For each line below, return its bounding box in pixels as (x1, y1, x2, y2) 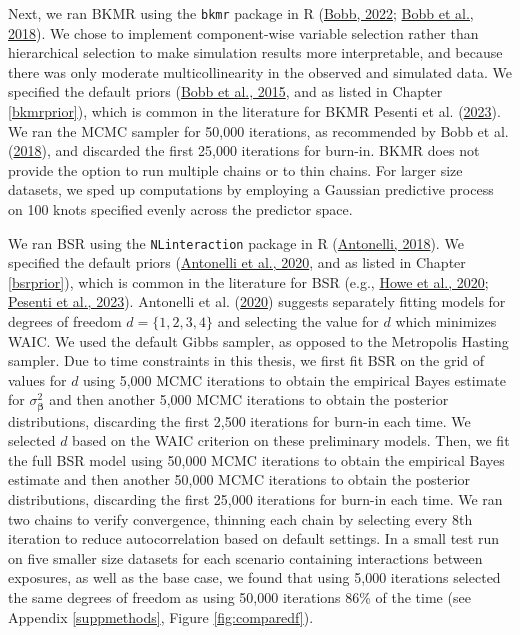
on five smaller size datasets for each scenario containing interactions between (8, 547, 483, 568)
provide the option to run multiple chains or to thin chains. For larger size (8, 159, 463, 180)
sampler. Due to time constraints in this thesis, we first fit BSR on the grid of (8, 350, 485, 371)
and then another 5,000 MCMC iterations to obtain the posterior (49, 389, 449, 410)
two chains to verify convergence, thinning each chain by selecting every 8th (8, 508, 473, 529)
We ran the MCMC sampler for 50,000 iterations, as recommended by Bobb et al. (8, 120, 509, 141)
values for (8, 369, 67, 390)
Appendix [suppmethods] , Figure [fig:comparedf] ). (8, 606, 314, 627)
